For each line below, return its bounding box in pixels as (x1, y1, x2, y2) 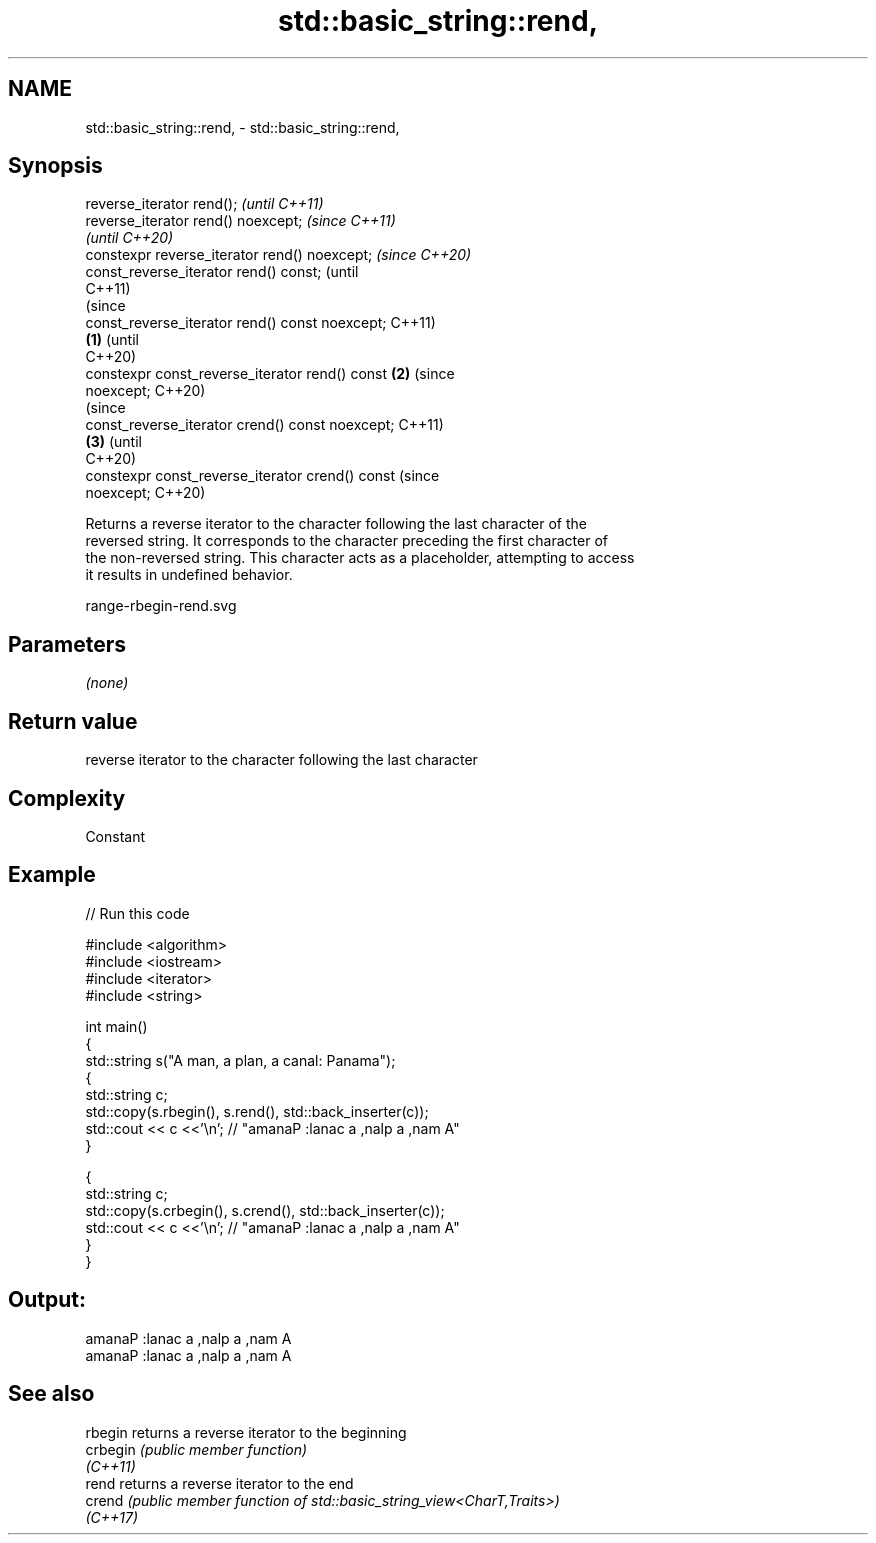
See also (8, 1381, 95, 1407)
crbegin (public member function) (85, 1440, 308, 1458)
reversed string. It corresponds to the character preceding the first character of (85, 532, 608, 550)
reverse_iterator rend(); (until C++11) (85, 195, 324, 213)
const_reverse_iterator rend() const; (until (85, 263, 359, 281)
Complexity (8, 785, 126, 811)
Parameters (8, 631, 126, 657)
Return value (8, 708, 138, 734)
